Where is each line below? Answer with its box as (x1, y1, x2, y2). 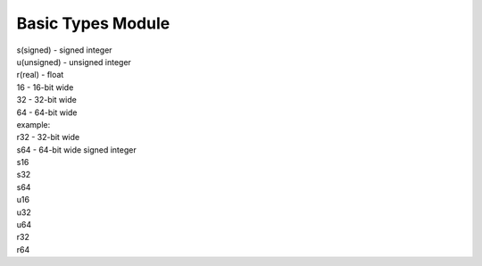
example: (16, 119, 51, 129)
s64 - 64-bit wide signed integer (16, 144, 137, 155)
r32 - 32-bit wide (16, 132, 80, 143)
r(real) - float (16, 70, 64, 80)
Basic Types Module (16, 13, 170, 33)
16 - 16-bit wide (16, 81, 74, 93)
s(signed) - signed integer (16, 45, 112, 55)
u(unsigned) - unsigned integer (16, 56, 131, 67)
